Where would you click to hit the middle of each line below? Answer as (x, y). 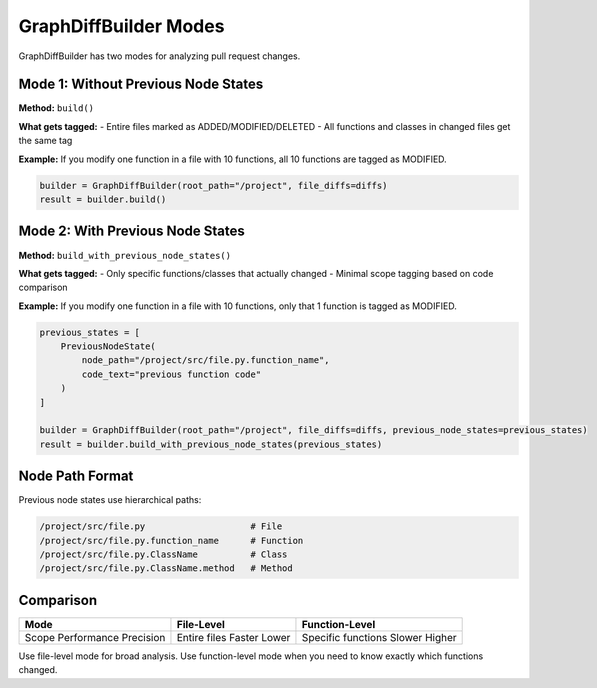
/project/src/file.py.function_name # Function (171, 540)
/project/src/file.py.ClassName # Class (163, 554)
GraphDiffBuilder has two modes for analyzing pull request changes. (159, 56)
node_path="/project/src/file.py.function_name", (205, 360)
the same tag (45, 141)
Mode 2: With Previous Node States (131, 231)
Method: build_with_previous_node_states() (125, 255)
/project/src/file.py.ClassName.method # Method (166, 568)
